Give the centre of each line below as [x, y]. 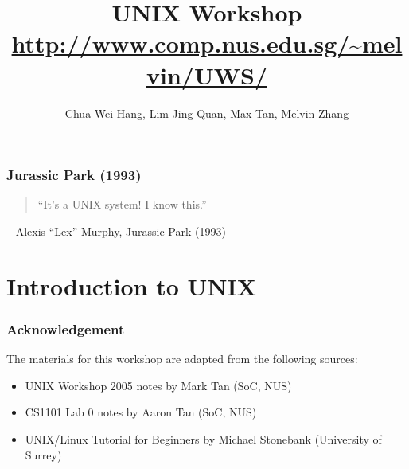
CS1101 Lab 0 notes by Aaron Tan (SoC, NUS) [141, 412]
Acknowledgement [66, 328]
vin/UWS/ [207, 74]
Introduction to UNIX [132, 285]
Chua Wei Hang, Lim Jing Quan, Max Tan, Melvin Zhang [207, 113]
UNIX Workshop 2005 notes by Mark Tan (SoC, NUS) [158, 385]
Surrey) [43, 454]
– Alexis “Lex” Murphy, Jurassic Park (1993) [116, 231]
